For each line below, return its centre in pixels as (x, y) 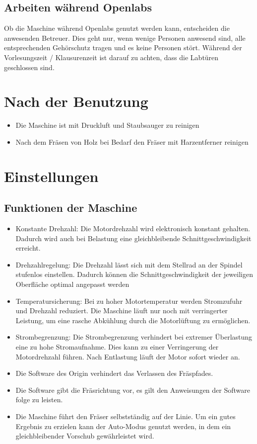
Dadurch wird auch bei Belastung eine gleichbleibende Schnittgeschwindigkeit (133, 238)
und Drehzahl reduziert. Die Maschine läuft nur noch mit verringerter (122, 311)
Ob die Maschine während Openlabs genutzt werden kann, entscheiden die (117, 28)
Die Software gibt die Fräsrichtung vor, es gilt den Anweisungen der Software (133, 390)
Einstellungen (51, 176)
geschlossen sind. (29, 67)
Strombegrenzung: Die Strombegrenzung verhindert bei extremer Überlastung (134, 337)
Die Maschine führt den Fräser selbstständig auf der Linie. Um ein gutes (126, 416)
